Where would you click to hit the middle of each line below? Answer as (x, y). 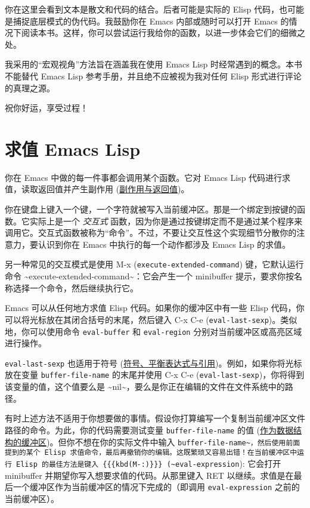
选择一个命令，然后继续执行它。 (75, 287)
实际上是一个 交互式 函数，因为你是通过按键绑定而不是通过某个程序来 (166, 221)
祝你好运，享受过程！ (46, 108)
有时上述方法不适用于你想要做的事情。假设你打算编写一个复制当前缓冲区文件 (155, 418)
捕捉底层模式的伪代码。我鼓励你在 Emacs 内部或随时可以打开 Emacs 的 (151, 21)
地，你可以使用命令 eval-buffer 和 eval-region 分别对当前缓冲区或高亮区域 (154, 331)
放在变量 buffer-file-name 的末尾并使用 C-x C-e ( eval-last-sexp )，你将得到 (155, 375)
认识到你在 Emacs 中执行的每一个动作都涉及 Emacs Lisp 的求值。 (164, 244)
